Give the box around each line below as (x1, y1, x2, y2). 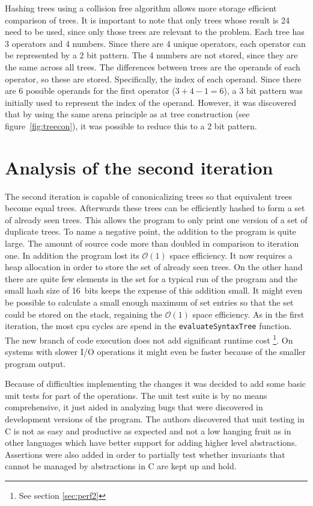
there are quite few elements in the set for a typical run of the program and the (5, 272, 297, 285)
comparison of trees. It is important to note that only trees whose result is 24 (5, 13, 290, 26)
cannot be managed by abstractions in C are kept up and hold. (5, 460, 237, 472)
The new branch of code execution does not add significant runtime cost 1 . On (5, 332, 293, 346)
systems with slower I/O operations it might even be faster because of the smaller (5, 345, 306, 358)
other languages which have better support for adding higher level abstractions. (5, 436, 297, 449)
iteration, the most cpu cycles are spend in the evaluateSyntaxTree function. (5, 319, 292, 332)
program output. (5, 357, 66, 369)
